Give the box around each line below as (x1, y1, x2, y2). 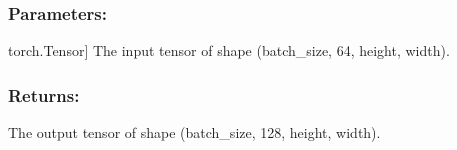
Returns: (8, 82, 80, 107)
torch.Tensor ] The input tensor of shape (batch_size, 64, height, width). (8, 40, 450, 61)
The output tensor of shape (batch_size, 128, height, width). (8, 122, 381, 143)
